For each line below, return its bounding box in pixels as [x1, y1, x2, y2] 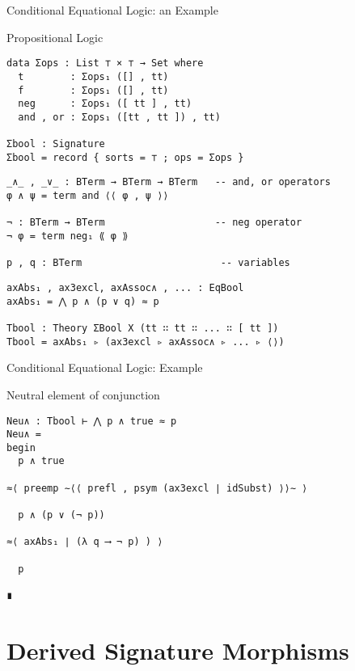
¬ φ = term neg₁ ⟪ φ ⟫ [6, 230, 129, 243]
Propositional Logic [6, 28, 104, 45]
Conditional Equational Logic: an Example [6, 2, 218, 18]
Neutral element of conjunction [6, 386, 160, 403]
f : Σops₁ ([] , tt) [18, 84, 169, 96]
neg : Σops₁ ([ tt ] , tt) [18, 98, 192, 110]
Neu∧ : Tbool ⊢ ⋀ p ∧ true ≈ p [6, 415, 177, 427]
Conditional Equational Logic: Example [6, 359, 203, 376]
